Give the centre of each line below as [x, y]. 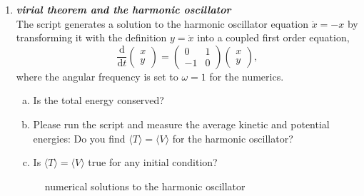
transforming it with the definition [91, 37]
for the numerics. [247, 76]
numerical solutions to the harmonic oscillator [145, 186]
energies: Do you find [79, 138]
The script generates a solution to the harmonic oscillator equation [162, 23]
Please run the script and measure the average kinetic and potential [181, 124]
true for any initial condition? [153, 162]
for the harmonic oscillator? [233, 138]
